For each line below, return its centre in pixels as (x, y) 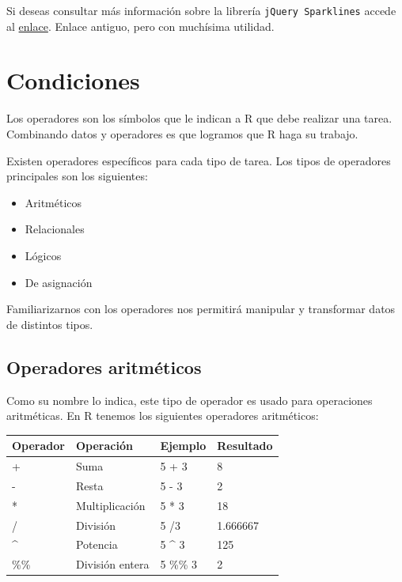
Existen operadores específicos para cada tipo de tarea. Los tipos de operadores (199, 160)
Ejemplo (183, 446)
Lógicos (43, 255)
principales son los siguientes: (77, 176)
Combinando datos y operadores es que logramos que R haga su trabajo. (182, 133)
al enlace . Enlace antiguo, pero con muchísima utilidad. (140, 26)
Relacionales (55, 229)
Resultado (245, 446)
